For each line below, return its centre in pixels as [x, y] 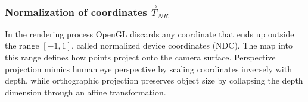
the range [22, 45]
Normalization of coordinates [76, 12]
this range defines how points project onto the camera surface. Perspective [140, 57]
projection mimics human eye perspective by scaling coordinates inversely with [148, 68]
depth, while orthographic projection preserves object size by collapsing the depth [154, 80]
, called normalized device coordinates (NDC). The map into [182, 45]
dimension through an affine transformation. [85, 92]
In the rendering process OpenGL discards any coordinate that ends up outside [150, 34]
